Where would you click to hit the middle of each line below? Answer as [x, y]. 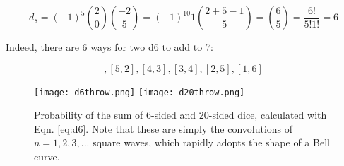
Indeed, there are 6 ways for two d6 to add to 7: [109, 47]
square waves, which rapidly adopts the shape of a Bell [211, 142]
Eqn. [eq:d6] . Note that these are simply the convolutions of [164, 128]
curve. [47, 156]
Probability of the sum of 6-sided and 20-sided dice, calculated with [180, 115]
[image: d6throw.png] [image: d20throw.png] [140, 92]
